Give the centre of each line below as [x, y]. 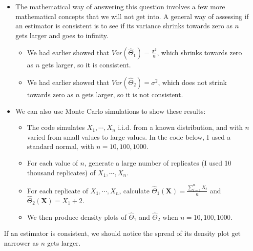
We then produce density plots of [77, 217]
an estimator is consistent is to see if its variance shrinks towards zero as [124, 26]
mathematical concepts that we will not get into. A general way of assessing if [132, 16]
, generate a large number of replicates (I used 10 [158, 162]
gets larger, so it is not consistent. [132, 94]
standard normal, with [61, 146]
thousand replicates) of [61, 172]
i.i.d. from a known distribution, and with [180, 127]
